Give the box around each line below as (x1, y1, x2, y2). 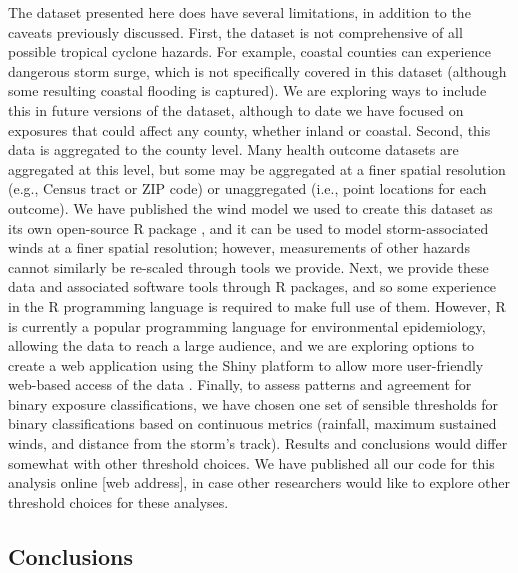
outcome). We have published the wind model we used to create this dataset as (8, 197, 493, 218)
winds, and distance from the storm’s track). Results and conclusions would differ (8, 433, 508, 454)
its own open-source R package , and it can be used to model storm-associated (8, 217, 489, 238)
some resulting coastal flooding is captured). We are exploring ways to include (8, 80, 487, 101)
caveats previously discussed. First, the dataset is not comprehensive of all (8, 21, 463, 42)
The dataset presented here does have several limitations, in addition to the (8, 2, 471, 22)
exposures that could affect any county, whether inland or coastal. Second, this (8, 119, 491, 140)
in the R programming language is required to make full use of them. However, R (8, 295, 506, 316)
